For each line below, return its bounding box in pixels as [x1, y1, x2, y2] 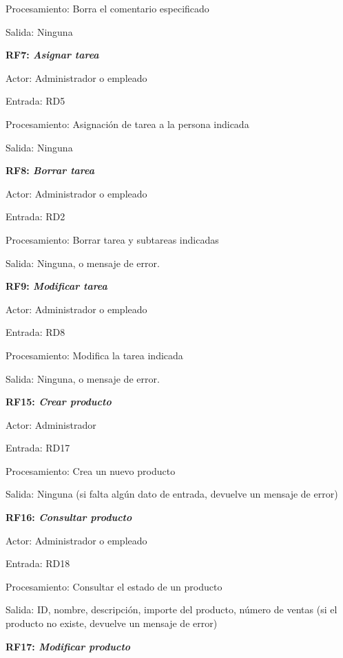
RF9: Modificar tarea [6, 279, 107, 293]
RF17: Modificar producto [6, 639, 131, 653]
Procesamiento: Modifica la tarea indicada [6, 348, 183, 362]
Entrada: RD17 [6, 441, 70, 455]
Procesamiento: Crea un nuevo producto [6, 463, 176, 478]
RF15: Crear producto [6, 394, 112, 409]
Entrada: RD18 [6, 556, 70, 571]
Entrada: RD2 [6, 209, 65, 224]
